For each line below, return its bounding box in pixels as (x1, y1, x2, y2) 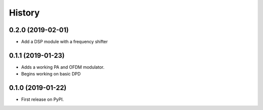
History (9, 7, 40, 18)
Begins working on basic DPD (21, 71, 81, 77)
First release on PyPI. (21, 96, 64, 102)
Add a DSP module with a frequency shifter (21, 39, 108, 45)
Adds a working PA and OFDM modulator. (21, 64, 105, 70)
